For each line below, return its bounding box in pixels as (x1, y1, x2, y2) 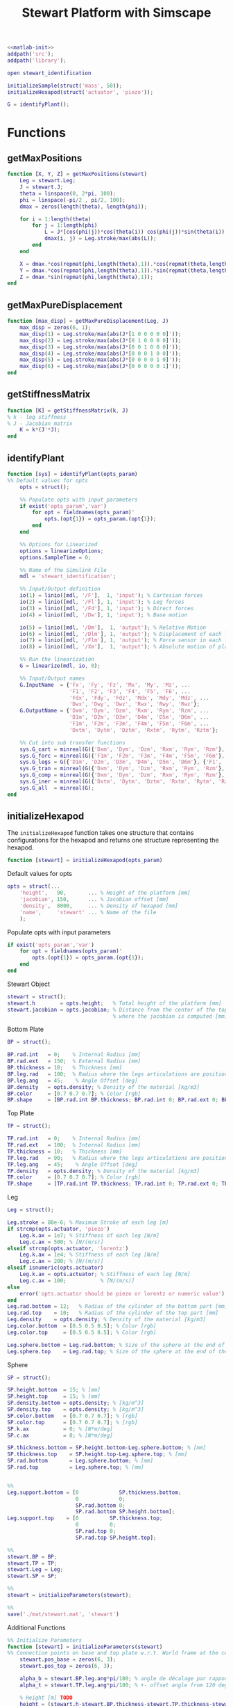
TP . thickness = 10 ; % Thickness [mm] (7, 1148, 123, 1155)
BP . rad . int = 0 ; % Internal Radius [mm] (7, 1051, 141, 1058)
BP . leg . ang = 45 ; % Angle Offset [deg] (7, 1077, 138, 1084)
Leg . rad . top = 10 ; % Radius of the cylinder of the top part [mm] (7, 1309, 218, 1316)
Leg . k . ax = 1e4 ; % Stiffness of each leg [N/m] (19, 1251, 159, 1259)
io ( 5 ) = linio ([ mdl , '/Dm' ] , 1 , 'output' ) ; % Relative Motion (19, 624, 207, 631)
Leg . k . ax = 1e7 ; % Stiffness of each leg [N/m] (19, 1231, 159, 1239)
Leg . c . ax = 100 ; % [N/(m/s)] (19, 1277, 135, 1284)
